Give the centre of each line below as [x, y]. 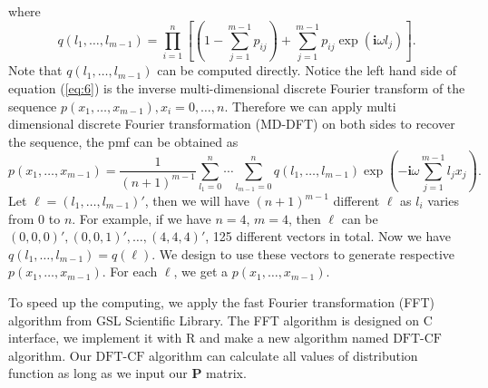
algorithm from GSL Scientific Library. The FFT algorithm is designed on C [220, 320]
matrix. [226, 373]
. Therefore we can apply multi [310, 106]
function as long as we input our [98, 373]
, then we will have [197, 200]
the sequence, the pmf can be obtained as [123, 141]
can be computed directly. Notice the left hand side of [307, 70]
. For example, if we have [142, 218]
